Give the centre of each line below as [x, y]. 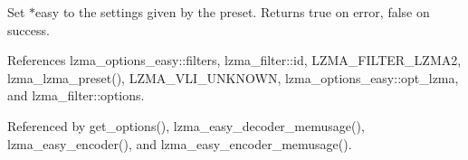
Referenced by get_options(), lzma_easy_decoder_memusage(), [186, 125]
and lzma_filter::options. [76, 95]
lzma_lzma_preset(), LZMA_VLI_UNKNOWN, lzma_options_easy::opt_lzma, [233, 77]
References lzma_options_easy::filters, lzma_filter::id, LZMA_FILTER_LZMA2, [234, 60]
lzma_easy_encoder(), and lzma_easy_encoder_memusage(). [180, 143]
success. [29, 29]
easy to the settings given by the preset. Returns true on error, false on [233, 12]
